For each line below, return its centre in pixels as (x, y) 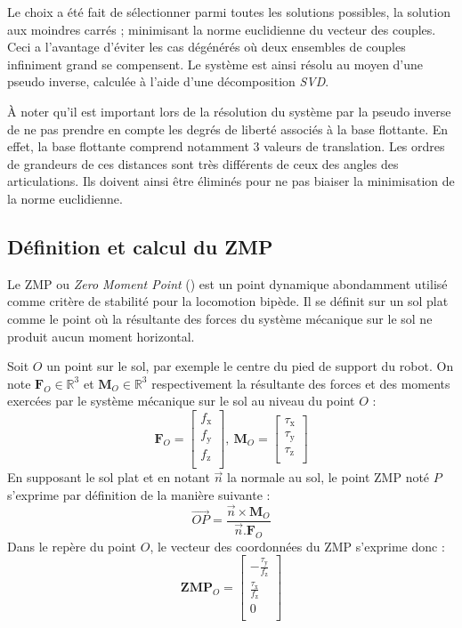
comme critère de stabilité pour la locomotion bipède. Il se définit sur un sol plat (228, 301)
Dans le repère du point (72, 546)
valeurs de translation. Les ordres (354, 146)
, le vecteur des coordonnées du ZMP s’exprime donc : (297, 546)
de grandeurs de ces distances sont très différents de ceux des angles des (203, 163)
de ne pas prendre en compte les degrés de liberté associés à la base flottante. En (228, 129)
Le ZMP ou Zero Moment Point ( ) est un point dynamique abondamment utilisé (227, 283)
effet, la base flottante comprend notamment (128, 146)
